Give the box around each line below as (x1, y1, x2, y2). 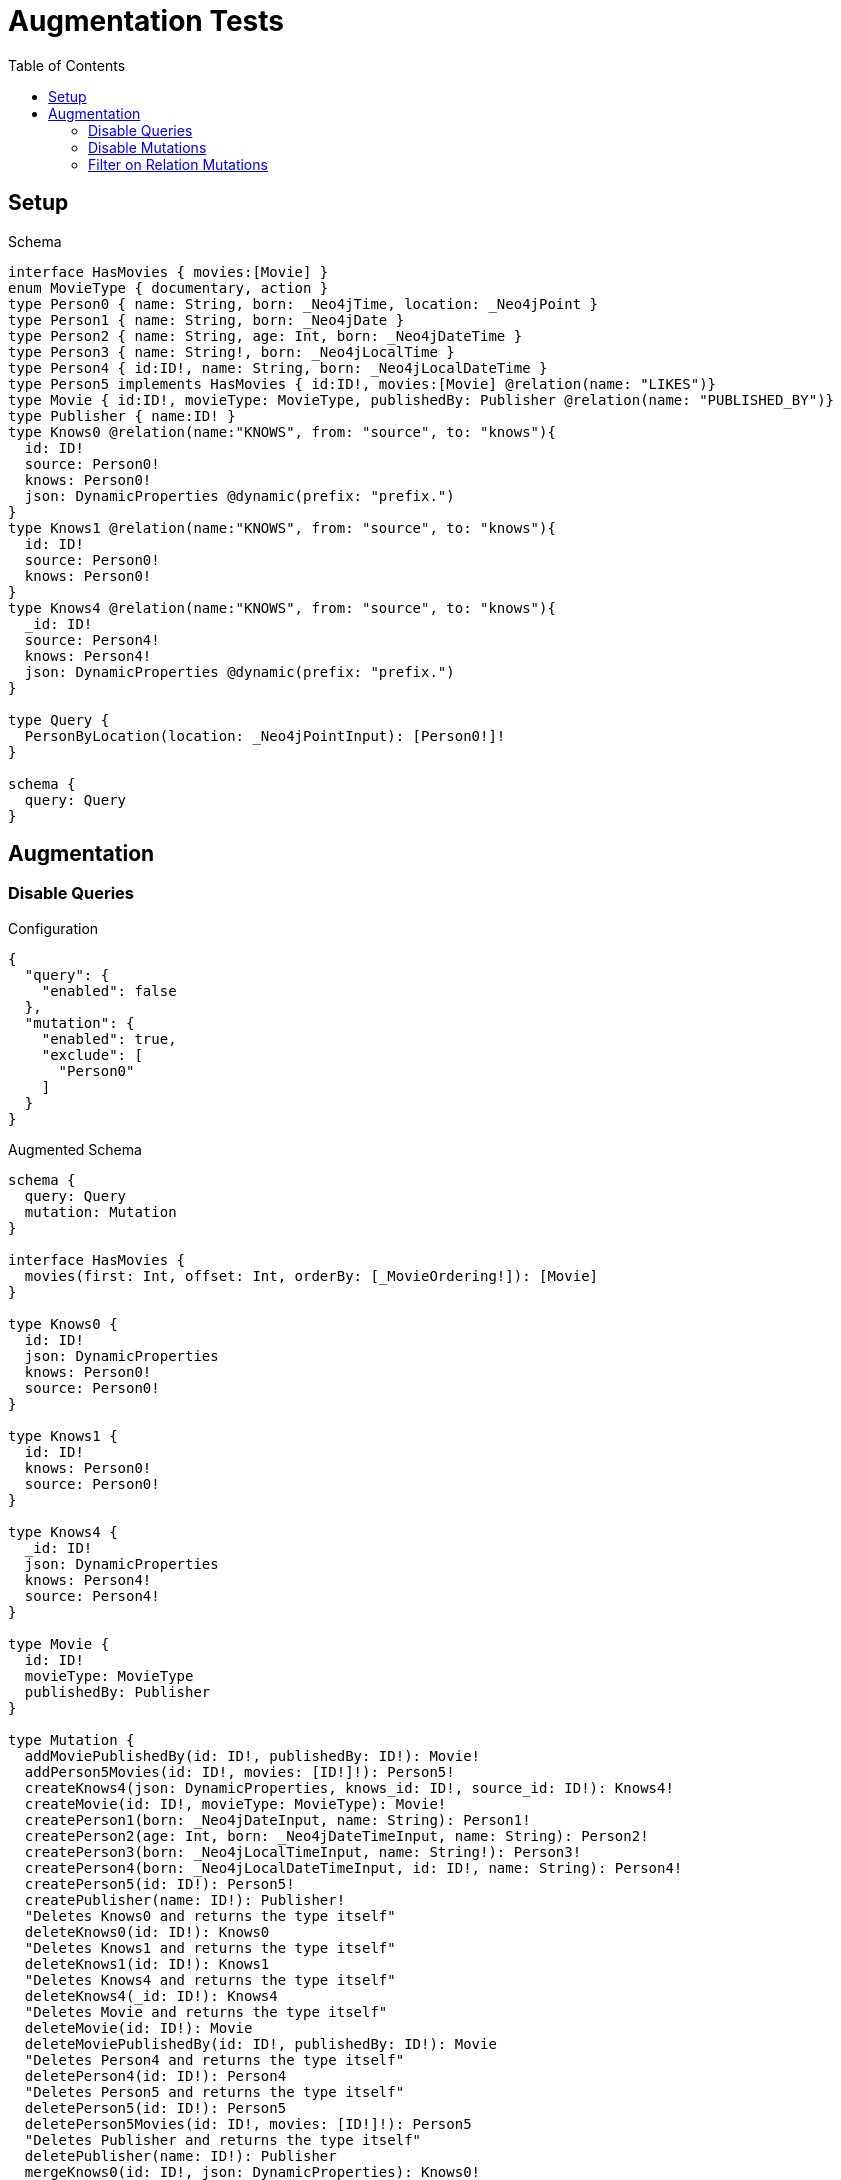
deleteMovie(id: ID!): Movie (24, 2019, 253, 2036)
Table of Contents (8, 56, 126, 74)
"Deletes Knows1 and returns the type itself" (24, 1939, 396, 1956)
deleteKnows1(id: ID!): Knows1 (24, 1955, 270, 1972)
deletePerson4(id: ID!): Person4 (24, 2067, 287, 2084)
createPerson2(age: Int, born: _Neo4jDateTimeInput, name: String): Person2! (24, 1827, 649, 1844)
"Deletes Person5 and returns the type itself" (24, 2083, 405, 2100)
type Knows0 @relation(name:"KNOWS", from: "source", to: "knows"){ (8, 423, 556, 440)
